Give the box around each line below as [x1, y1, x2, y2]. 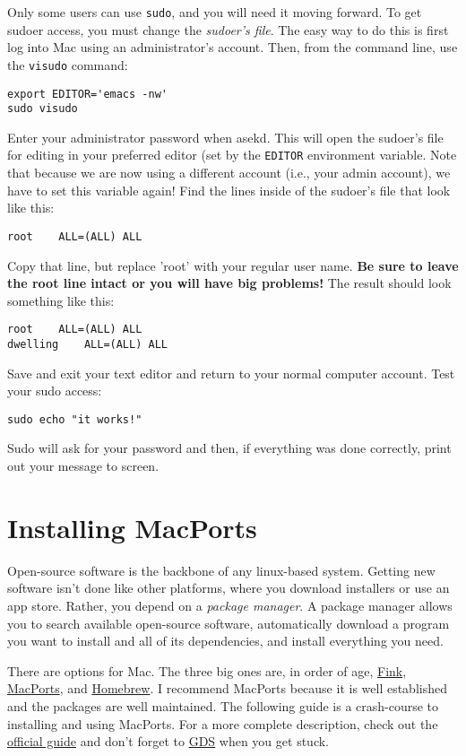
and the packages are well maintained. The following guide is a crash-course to [7, 696, 439, 715]
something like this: [7, 291, 115, 309]
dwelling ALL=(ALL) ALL [7, 337, 168, 351]
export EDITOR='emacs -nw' [7, 87, 168, 100]
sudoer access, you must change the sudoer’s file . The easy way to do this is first [7, 20, 449, 39]
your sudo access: [7, 381, 102, 400]
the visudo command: [7, 55, 128, 74]
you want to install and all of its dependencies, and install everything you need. [7, 631, 444, 650]
